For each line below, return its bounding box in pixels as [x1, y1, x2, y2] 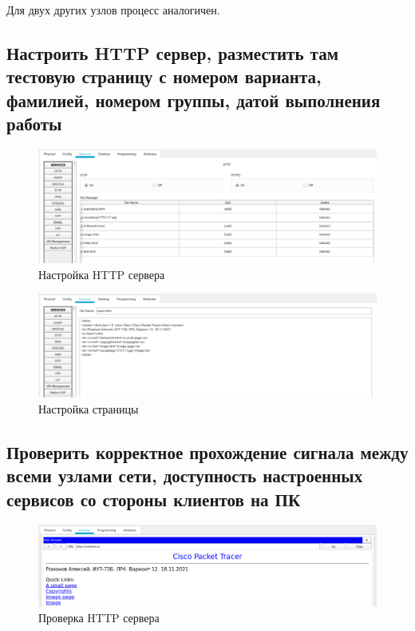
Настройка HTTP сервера [38, 266, 165, 282]
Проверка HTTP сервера [38, 609, 160, 626]
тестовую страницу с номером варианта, [6, 64, 322, 89]
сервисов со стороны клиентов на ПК [6, 486, 301, 511]
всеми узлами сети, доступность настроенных [6, 463, 363, 488]
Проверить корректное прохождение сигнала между [6, 439, 409, 464]
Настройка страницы [38, 400, 139, 417]
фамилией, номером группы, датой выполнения [6, 87, 381, 112]
